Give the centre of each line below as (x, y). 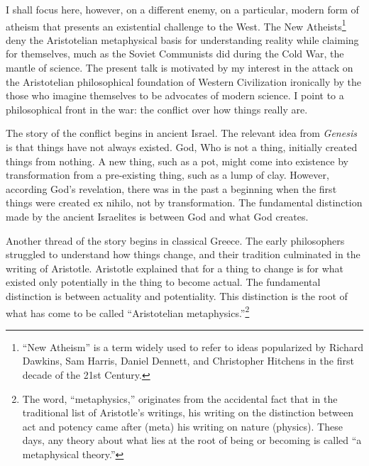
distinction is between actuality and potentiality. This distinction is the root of (177, 295)
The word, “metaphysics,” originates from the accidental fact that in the (180, 398)
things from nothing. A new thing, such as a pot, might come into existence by (177, 161)
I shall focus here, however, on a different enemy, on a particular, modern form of (182, 9)
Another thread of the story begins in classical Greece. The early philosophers (175, 240)
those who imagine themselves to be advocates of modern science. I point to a (175, 95)
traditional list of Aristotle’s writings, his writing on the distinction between (188, 412)
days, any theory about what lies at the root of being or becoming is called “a (192, 440)
